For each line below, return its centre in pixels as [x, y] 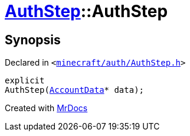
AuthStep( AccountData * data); [75, 90]
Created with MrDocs [46, 108]
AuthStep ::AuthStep [86, 11]
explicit [25, 81]
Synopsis [33, 40]
